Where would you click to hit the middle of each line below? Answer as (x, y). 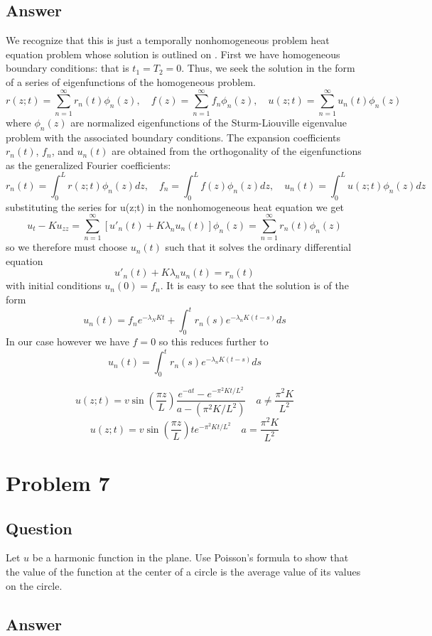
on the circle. (34, 585)
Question (39, 528)
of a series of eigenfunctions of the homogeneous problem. (131, 81)
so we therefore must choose (66, 247)
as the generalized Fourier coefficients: (88, 165)
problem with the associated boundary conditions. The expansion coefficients (173, 137)
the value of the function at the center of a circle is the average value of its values (183, 572)
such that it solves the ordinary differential (258, 247)
